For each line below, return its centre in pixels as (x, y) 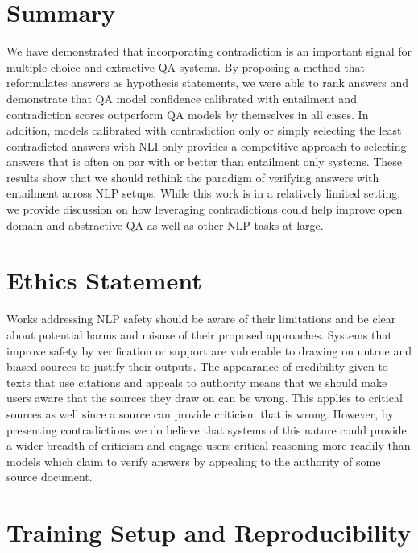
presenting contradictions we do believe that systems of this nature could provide (207, 429)
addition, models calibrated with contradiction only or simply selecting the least (204, 130)
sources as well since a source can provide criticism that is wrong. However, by (200, 413)
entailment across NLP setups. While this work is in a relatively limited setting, (204, 193)
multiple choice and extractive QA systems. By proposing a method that (186, 67)
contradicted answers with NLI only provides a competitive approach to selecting (207, 146)
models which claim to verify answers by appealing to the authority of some (194, 461)
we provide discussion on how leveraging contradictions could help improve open (205, 209)
